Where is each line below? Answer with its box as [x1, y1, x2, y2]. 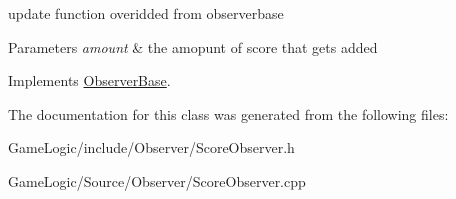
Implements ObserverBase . [8, 70, 171, 91]
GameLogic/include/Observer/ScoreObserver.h [8, 137, 295, 158]
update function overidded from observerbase [8, 3, 284, 23]
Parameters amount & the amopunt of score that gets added [8, 36, 378, 57]
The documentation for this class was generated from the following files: [8, 103, 449, 124]
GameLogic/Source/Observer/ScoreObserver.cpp [8, 170, 306, 191]
